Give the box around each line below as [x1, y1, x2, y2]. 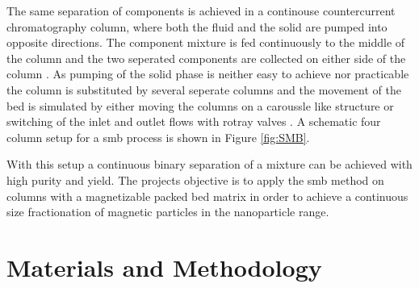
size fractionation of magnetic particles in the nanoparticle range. [6, 203, 329, 220]
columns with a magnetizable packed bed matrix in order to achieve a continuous [6, 187, 409, 204]
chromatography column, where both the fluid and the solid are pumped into [6, 18, 388, 35]
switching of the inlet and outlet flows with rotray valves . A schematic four [6, 113, 381, 130]
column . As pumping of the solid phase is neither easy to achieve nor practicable [6, 65, 409, 82]
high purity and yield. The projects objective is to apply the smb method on [6, 171, 384, 188]
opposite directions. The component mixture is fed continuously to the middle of [6, 34, 405, 51]
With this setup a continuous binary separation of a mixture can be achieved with [6, 156, 413, 173]
